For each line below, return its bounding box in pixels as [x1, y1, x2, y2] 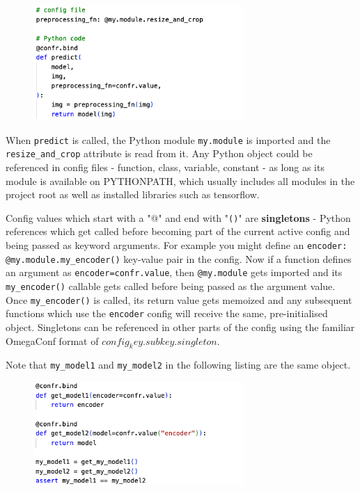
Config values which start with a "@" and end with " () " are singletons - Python [6, 210, 351, 225]
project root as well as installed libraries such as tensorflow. [6, 187, 260, 202]
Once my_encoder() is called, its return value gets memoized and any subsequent [6, 292, 352, 307]
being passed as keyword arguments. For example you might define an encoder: [6, 237, 347, 252]
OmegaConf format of [6, 333, 99, 348]
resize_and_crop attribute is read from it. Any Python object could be [6, 146, 313, 161]
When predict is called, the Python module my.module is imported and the [6, 132, 331, 147]
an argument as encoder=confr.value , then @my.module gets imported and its [6, 265, 343, 280]
